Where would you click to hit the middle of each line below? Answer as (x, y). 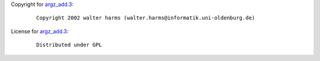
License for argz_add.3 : (40, 31)
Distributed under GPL (69, 45)
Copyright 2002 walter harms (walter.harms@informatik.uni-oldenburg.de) (146, 18)
